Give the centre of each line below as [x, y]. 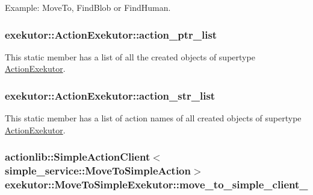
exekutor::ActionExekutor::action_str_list [110, 95]
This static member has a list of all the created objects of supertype [130, 56]
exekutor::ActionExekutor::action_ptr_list [111, 34]
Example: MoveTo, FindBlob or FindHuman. [88, 7]
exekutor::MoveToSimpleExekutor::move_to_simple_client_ [156, 184]
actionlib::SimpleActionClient [78, 157]
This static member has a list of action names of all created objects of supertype [153, 118]
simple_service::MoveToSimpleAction [98, 171]
